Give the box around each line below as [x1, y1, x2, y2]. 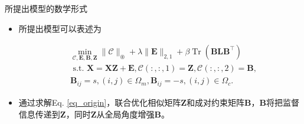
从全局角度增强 [96, 107, 155, 120]
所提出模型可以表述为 [18, 22, 102, 34]
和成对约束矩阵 [187, 96, 245, 108]
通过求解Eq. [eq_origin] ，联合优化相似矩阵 [18, 96, 181, 108]
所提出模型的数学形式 [5, 2, 87, 14]
